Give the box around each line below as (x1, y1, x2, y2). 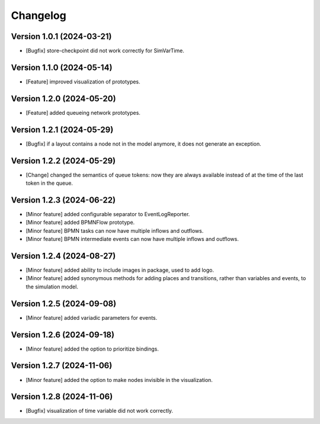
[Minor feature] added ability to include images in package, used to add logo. (25, 266, 215, 274)
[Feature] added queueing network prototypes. (25, 109, 140, 116)
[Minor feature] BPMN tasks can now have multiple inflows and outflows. (25, 227, 204, 234)
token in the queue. (25, 179, 73, 187)
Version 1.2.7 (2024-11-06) (11, 361, 113, 371)
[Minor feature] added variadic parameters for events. (25, 314, 158, 321)
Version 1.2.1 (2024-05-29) (11, 124, 114, 134)
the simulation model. (25, 283, 78, 290)
